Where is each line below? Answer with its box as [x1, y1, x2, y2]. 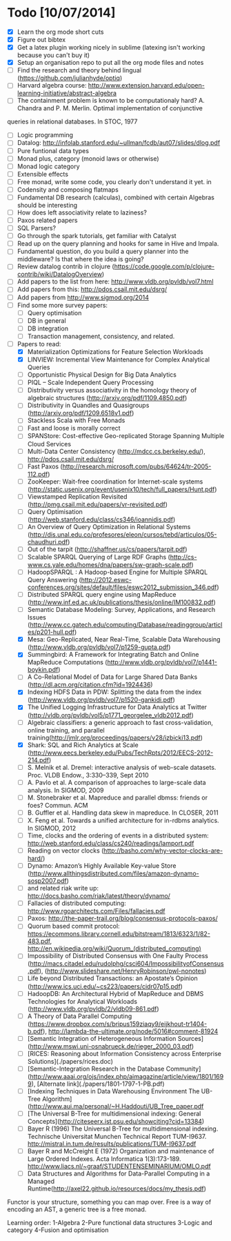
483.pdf [27, 937, 50, 946]
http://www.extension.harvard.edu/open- [88, 81, 205, 90]
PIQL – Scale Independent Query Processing [27, 378, 154, 387]
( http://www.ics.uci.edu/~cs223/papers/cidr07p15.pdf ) [27, 982, 183, 991]
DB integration [27, 324, 69, 332]
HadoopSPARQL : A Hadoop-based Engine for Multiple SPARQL [27, 568, 208, 576]
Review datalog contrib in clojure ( [17, 262, 115, 270]
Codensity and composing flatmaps [17, 185, 119, 194]
